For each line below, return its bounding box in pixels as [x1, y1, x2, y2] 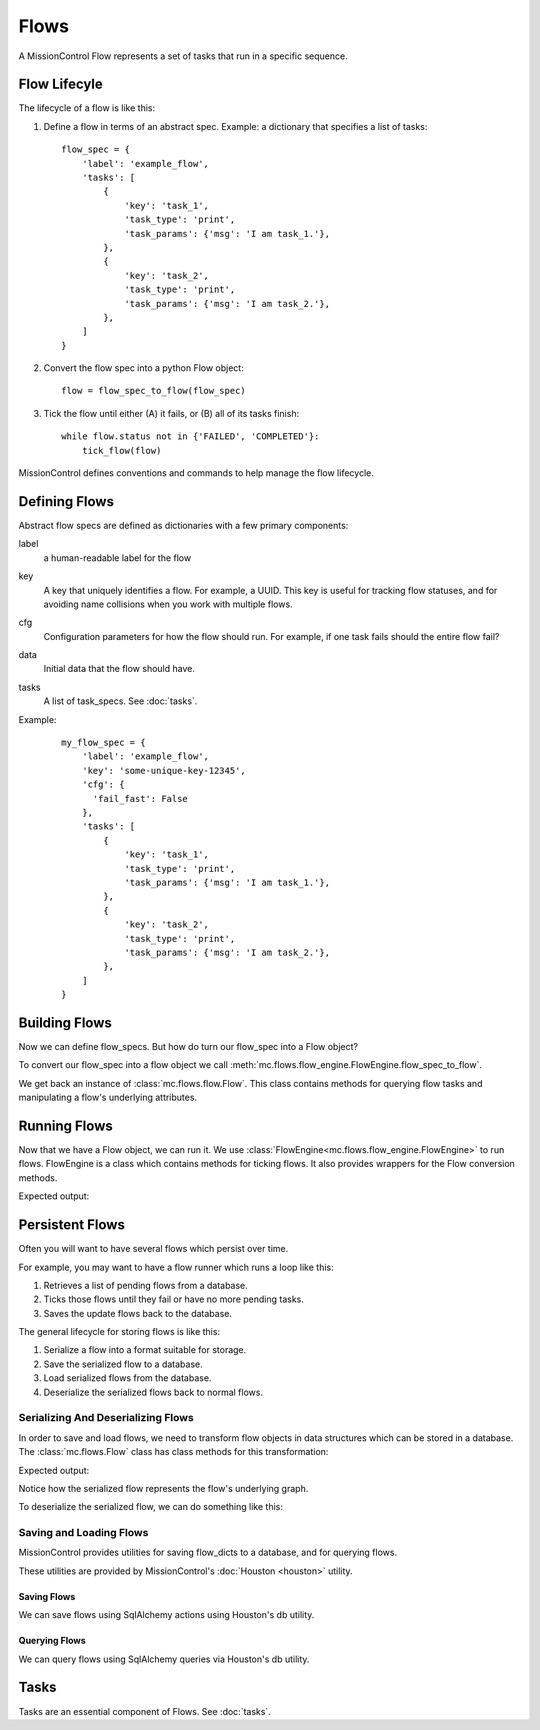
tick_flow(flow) [81, 445, 162, 456]
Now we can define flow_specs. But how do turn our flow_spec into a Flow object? [18, 1040, 359, 1052]
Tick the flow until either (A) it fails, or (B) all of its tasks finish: [43, 407, 300, 419]
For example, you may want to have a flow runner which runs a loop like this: [18, 1261, 334, 1273]
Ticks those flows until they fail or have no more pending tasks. [43, 1293, 305, 1305]
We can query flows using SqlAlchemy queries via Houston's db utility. [18, 1653, 310, 1665]
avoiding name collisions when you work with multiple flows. [43, 598, 294, 610]
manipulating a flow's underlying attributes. [18, 1091, 198, 1104]
